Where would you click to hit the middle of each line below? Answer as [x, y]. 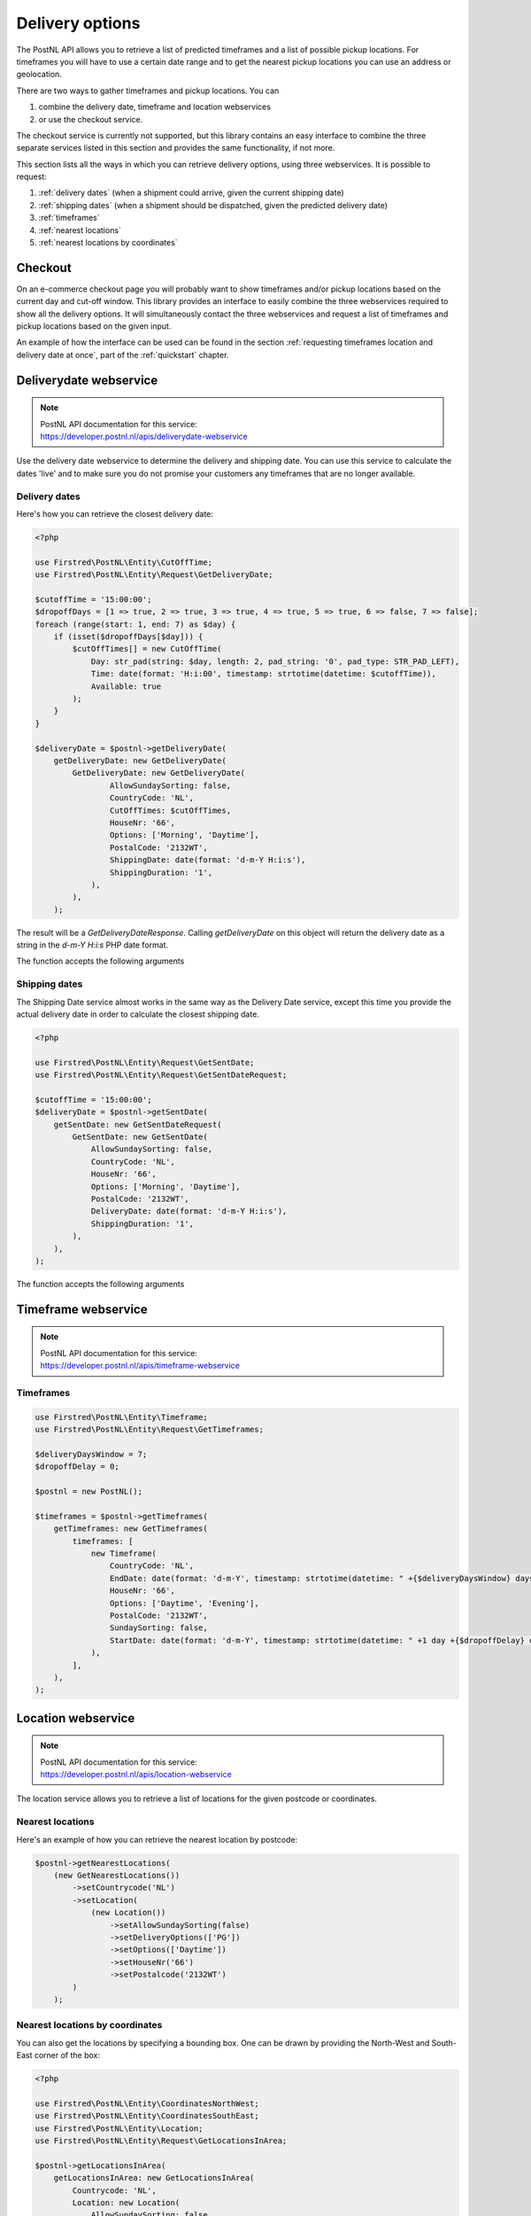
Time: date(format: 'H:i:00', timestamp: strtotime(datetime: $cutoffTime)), [264, 674]
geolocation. [39, 74]
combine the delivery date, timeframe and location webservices [155, 107]
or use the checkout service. [91, 119]
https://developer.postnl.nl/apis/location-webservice [136, 1775]
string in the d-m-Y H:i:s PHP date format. [92, 945]
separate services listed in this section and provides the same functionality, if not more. [176, 148]
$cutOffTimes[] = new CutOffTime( [147, 649]
